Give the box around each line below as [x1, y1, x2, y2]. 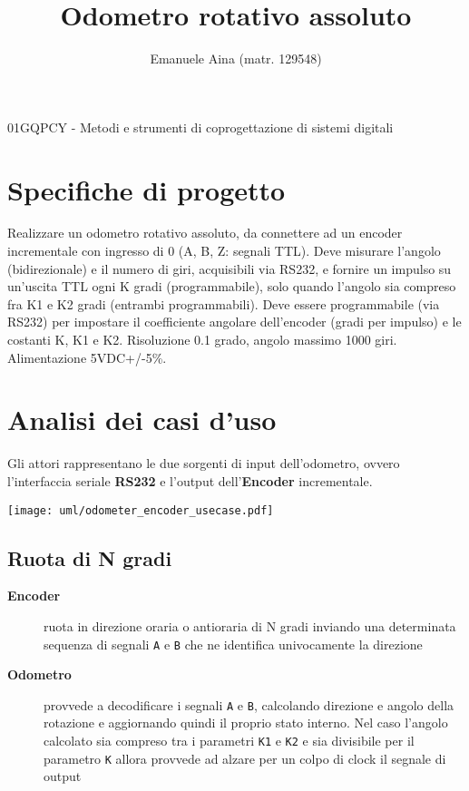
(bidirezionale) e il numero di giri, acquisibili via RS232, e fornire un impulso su [7, 259, 452, 278]
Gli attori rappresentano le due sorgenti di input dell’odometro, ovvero [7, 454, 400, 473]
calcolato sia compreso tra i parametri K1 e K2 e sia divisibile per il [44, 731, 415, 750]
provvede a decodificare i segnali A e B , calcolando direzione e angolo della [44, 695, 454, 714]
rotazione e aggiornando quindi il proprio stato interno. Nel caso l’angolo [44, 713, 448, 732]
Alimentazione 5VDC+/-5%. [7, 347, 167, 366]
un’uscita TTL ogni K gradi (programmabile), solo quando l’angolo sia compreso [7, 277, 456, 296]
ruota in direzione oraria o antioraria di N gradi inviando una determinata [44, 616, 456, 635]
